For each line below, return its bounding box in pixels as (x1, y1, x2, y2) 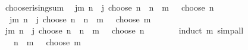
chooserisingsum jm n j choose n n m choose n (5, 1, 214, 13)
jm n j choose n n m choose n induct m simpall (5, 24, 244, 36)
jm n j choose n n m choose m (9, 12, 151, 25)
